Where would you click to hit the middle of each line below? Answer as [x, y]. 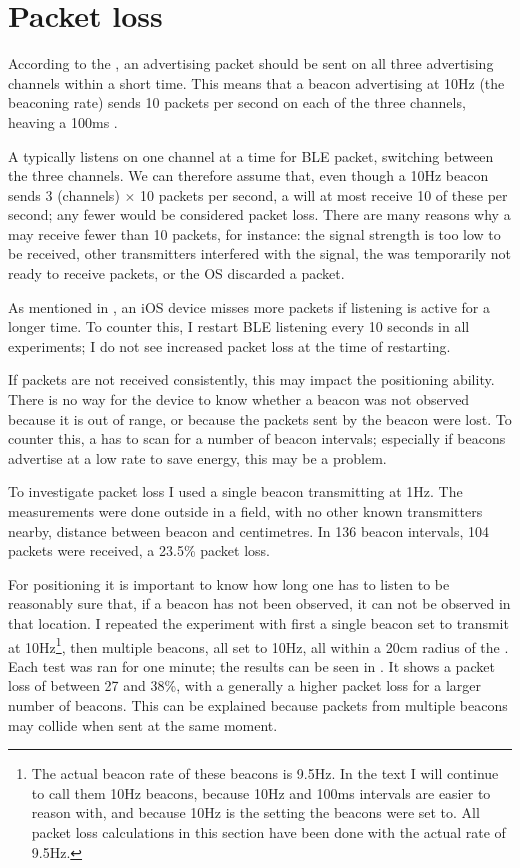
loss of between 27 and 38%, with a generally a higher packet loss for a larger [244, 685]
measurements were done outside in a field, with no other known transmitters [245, 511]
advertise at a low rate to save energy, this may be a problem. [197, 457]
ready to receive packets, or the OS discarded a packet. [176, 273]
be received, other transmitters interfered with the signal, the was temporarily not [260, 253]
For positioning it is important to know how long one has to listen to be [229, 583]
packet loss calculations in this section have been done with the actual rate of [268, 831]
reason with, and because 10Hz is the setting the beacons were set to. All [255, 812]
